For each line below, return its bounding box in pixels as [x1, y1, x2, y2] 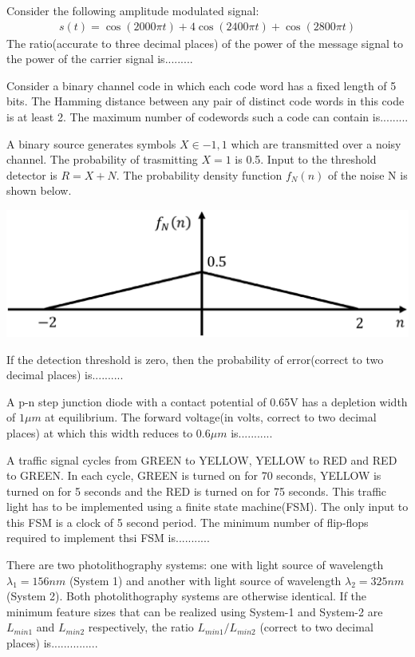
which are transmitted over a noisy [231, 135, 401, 152]
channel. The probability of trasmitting [6, 151, 198, 168]
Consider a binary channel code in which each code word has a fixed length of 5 [6, 77, 397, 93]
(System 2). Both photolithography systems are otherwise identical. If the [6, 588, 367, 604]
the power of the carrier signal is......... [6, 50, 193, 67]
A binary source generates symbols [6, 135, 176, 152]
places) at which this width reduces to [6, 424, 193, 441]
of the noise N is [327, 166, 408, 183]
